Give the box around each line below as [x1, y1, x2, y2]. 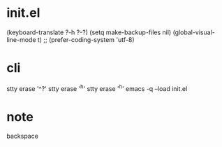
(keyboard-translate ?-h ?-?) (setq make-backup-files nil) [6, 28, 172, 36]
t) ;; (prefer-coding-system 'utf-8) [37, 35, 135, 43]
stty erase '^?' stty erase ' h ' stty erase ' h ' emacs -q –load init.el [6, 83, 188, 92]
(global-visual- [172, 28, 216, 36]
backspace [6, 132, 39, 141]
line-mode [6, 35, 36, 43]
